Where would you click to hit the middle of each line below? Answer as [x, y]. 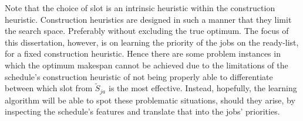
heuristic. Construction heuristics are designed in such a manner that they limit [148, 19]
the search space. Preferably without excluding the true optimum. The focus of [147, 31]
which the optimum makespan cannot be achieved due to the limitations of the [147, 65]
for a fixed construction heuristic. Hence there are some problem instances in [143, 53]
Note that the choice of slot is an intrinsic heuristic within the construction [140, 8]
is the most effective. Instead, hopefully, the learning [203, 88]
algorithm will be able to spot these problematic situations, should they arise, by [150, 100]
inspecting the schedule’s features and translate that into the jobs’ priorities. [142, 111]
